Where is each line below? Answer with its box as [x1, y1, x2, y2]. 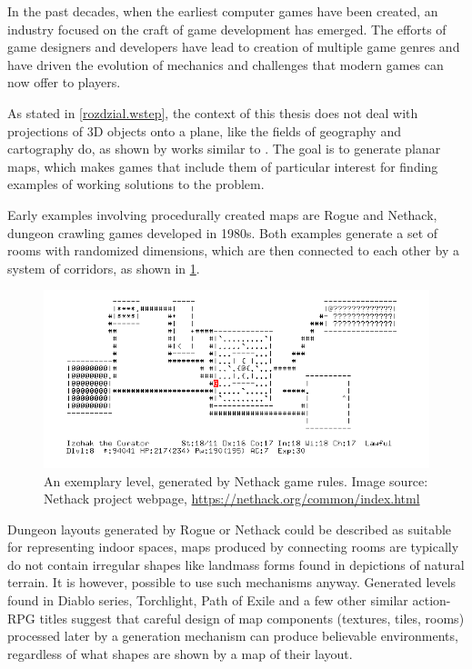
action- [412, 591, 451, 610]
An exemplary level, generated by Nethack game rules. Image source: [44, 471, 428, 490]
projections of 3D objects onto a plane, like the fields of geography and [7, 121, 401, 140]
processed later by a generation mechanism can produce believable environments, [7, 626, 458, 645]
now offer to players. [7, 73, 121, 92]
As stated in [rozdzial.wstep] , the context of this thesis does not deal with [7, 103, 418, 122]
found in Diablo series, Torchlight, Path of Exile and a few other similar [7, 591, 408, 610]
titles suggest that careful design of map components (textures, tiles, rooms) [39, 608, 465, 627]
